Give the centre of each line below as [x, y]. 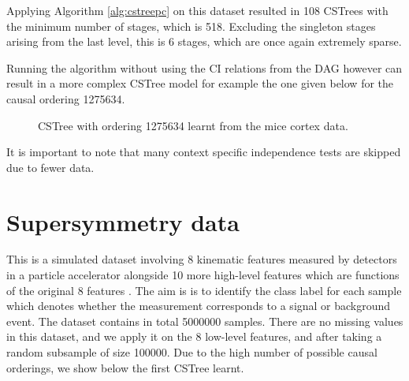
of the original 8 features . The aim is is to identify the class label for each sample [204, 290]
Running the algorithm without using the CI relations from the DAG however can [204, 67]
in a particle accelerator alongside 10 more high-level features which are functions [203, 275]
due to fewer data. [50, 167]
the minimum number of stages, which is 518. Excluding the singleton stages [191, 26]
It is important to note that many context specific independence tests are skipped [204, 152]
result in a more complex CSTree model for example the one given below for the [200, 83]
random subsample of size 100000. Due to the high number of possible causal [192, 352]
